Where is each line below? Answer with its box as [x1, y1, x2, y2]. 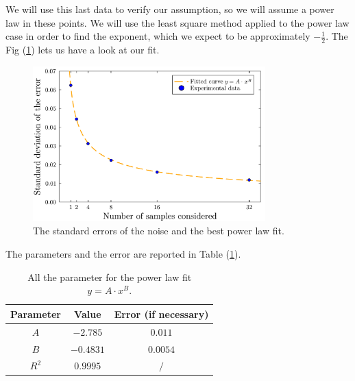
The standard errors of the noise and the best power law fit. [33, 223, 284, 238]
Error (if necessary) [114, 306, 209, 321]
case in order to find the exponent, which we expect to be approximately [5, 29, 310, 43]
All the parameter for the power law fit [27, 269, 192, 284]
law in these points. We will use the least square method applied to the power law [5, 15, 350, 29]
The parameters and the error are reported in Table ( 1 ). [5, 247, 241, 261]
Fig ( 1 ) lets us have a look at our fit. [5, 42, 160, 57]
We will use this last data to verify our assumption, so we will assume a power [5, 2, 334, 16]
